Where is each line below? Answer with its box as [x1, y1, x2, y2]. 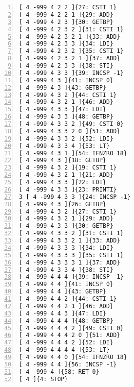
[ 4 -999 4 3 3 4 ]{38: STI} [19, 266, 114, 273]
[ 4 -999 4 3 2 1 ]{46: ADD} [19, 98, 114, 106]
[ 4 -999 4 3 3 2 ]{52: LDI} [19, 135, 114, 142]
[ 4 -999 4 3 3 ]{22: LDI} [19, 179, 106, 186]
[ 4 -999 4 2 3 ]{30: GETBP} [19, 18, 114, 25]
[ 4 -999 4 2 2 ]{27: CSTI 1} [19, 4, 117, 11]
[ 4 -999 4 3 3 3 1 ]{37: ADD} [19, 259, 120, 266]
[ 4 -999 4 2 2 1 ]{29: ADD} [19, 11, 114, 18]
